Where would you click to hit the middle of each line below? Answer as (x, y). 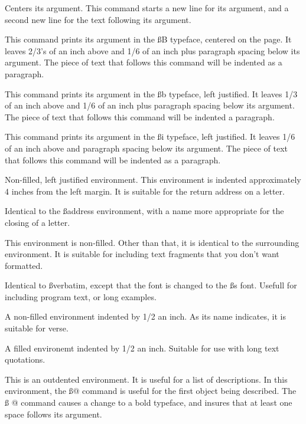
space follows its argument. (53, 414)
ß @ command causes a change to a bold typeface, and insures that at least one (149, 402)
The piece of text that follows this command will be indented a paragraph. (140, 116)
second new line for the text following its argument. (98, 19)
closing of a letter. (38, 222)
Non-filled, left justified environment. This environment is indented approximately (153, 180)
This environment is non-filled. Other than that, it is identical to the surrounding (152, 242)
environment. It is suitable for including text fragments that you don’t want (142, 254)
